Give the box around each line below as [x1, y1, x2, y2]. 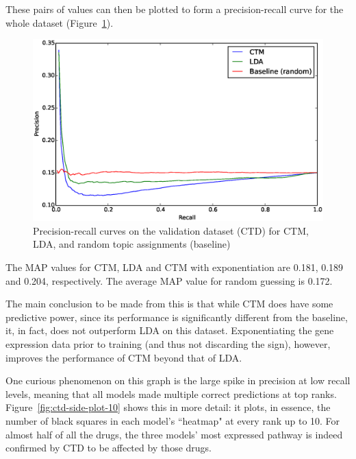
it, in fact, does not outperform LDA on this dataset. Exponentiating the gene [5, 323, 334, 338]
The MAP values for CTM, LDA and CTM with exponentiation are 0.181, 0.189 [5, 259, 344, 274]
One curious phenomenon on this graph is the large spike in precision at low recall [5, 373, 351, 388]
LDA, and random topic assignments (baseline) [33, 237, 231, 251]
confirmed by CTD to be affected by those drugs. [5, 440, 212, 455]
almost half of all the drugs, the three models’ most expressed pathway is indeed [5, 427, 343, 441]
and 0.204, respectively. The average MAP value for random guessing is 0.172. [5, 273, 333, 287]
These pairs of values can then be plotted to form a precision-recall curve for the [5, 2, 344, 16]
